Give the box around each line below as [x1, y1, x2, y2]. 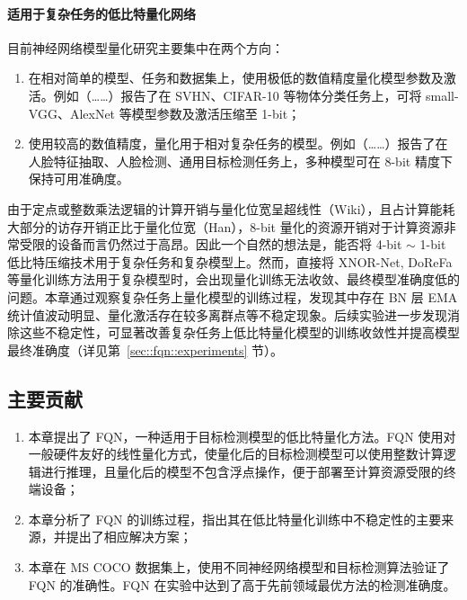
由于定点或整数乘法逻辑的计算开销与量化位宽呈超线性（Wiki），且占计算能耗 [7, 199, 455, 218]
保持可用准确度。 [28, 169, 129, 188]
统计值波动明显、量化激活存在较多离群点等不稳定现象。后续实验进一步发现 [7, 305, 447, 324]
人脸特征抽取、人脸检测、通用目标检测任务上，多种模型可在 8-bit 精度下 [28, 151, 453, 170]
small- [426, 85, 459, 104]
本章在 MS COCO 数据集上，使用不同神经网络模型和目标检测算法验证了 [28, 558, 450, 577]
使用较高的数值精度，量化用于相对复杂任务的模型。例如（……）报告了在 [28, 134, 448, 153]
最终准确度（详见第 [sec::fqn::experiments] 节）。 [7, 340, 284, 359]
